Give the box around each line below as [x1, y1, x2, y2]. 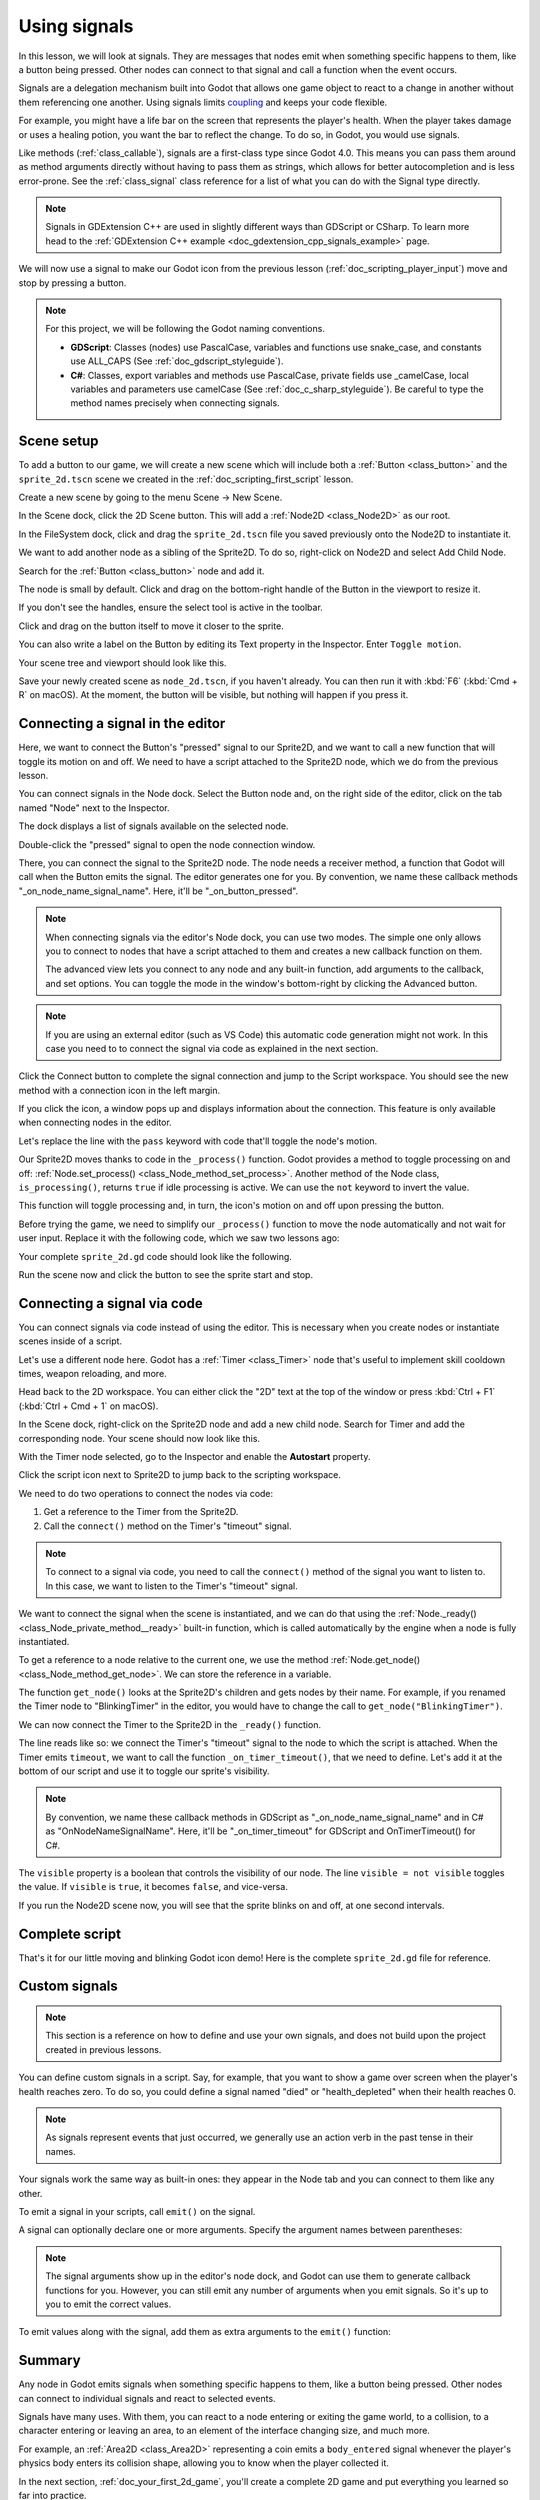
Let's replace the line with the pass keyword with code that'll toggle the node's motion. [18, 1135, 378, 1147]
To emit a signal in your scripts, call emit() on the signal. [18, 2205, 256, 2217]
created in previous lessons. [45, 2043, 162, 2055]
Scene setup [18, 433, 99, 450]
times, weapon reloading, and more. [18, 1368, 167, 1380]
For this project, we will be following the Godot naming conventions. [45, 323, 325, 335]
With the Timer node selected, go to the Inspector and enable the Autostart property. [18, 1451, 371, 1462]
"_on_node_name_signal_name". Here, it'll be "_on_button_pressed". [18, 885, 299, 897]
